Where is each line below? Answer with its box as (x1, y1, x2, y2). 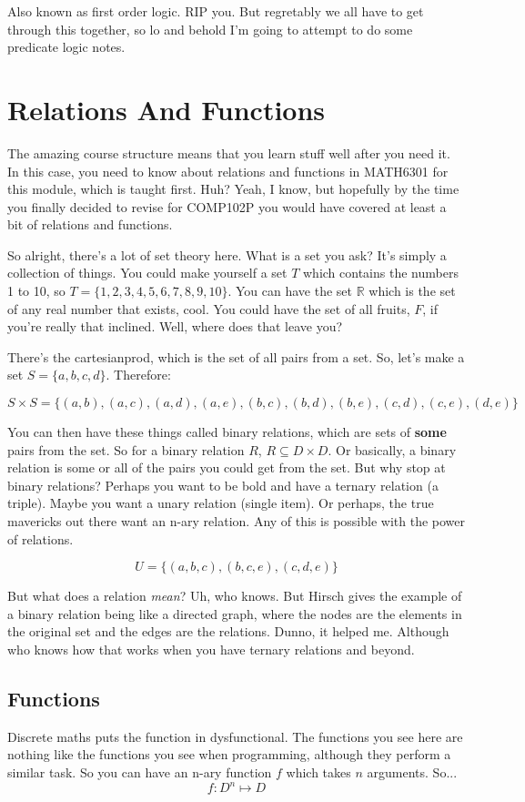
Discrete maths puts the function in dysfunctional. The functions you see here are (7, 726, 463, 746)
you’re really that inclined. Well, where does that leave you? (7, 317, 343, 336)
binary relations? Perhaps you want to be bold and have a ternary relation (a (7, 475, 439, 494)
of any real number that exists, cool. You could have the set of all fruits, (7, 299, 410, 318)
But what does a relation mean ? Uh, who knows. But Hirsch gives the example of (7, 586, 462, 605)
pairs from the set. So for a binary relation (7, 440, 245, 459)
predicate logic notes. (7, 37, 126, 56)
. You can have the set (227, 281, 353, 300)
